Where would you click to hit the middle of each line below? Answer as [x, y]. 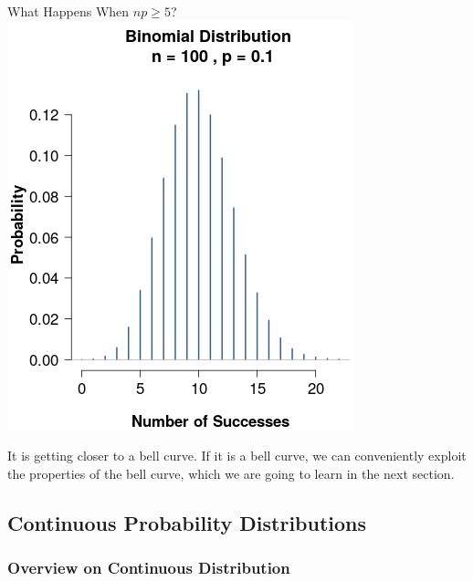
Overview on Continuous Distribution [149, 568]
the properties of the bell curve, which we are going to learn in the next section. [231, 473]
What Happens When [68, 11]
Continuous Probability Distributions [187, 522]
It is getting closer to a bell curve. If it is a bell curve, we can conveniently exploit [237, 456]
